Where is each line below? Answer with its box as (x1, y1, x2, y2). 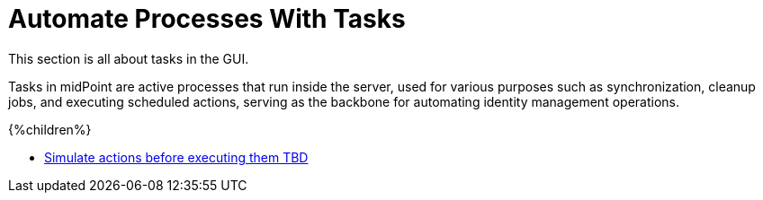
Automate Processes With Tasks (8, 4, 406, 34)
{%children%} (8, 121, 92, 137)
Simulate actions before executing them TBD (44, 149, 309, 165)
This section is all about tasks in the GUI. (8, 50, 249, 66)
